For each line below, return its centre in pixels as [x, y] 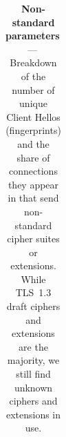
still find [33, 374]
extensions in [33, 414]
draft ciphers [33, 306]
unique [33, 103]
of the [33, 76]
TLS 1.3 [33, 292]
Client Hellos [33, 116]
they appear [33, 184]
